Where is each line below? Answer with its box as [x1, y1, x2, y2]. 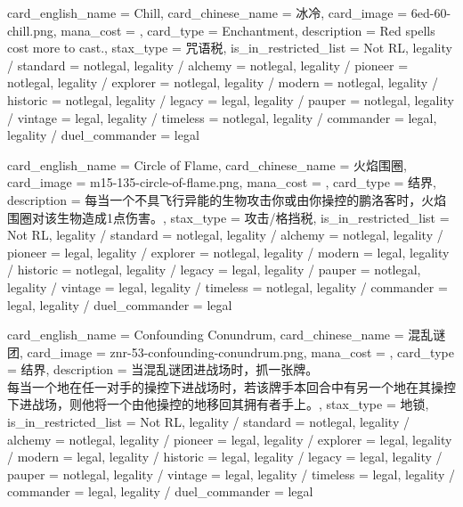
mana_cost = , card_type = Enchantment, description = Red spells [61, 20, 435, 39]
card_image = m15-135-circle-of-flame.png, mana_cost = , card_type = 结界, [7, 173, 436, 192]
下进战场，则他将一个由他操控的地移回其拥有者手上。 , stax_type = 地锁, [7, 395, 429, 413]
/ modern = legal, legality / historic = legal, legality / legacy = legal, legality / [7, 447, 443, 466]
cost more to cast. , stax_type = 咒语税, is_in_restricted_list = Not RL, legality [7, 38, 452, 57]
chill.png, [7, 20, 57, 39]
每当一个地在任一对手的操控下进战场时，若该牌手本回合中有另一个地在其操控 [7, 377, 456, 396]
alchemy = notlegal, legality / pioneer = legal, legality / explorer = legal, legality [7, 429, 452, 448]
